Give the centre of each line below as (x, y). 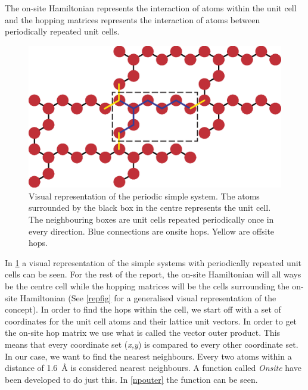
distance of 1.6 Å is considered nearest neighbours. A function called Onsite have (153, 368)
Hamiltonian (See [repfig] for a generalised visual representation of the (148, 297)
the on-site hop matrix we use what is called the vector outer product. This (143, 333)
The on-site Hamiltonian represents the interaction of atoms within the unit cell (151, 8)
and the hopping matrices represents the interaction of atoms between (133, 19)
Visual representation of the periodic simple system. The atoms (144, 196)
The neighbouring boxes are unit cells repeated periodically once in (151, 219)
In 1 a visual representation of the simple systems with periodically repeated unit (153, 262)
